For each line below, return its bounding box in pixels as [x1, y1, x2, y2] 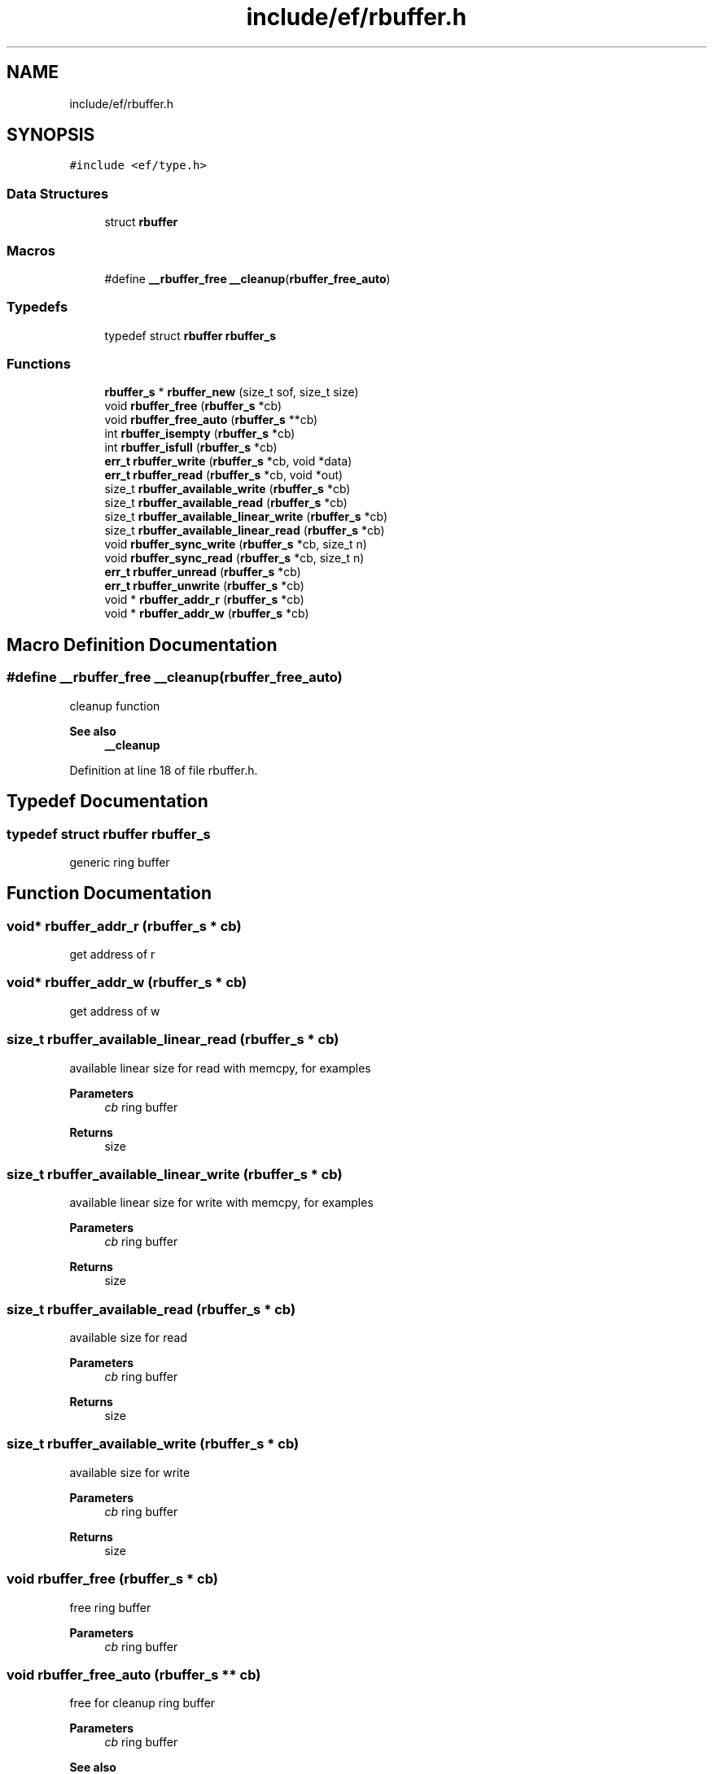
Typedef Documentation [7, 791, 208, 812]
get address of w [69, 1003, 160, 1018]
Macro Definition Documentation [7, 634, 278, 655]
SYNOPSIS [7, 125, 95, 146]
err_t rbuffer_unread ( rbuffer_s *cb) [104, 565, 301, 579]
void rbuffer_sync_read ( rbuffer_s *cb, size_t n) [104, 551, 365, 566]
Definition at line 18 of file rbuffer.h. [69, 762, 258, 777]
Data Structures [7, 185, 109, 202]
